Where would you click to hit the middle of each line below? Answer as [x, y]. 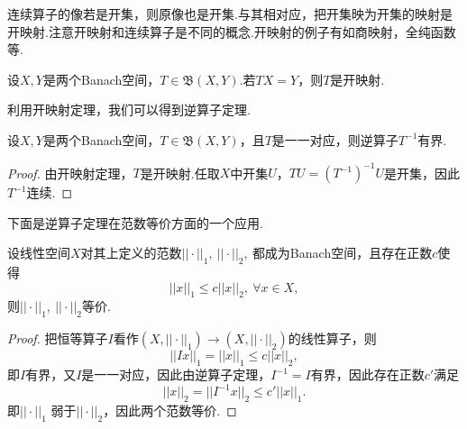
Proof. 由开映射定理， [70, 173]
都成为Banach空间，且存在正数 [342, 253]
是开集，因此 [422, 173]
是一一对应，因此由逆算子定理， [176, 374]
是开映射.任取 [180, 173]
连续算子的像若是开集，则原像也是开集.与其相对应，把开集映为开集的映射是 [230, 14]
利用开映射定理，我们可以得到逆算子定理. [129, 110]
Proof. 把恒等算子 [58, 338]
